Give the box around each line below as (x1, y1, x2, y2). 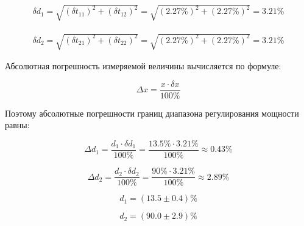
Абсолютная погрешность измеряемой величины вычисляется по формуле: (5, 60, 281, 72)
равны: (5, 118, 30, 131)
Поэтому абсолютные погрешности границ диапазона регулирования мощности (5, 106, 299, 119)
